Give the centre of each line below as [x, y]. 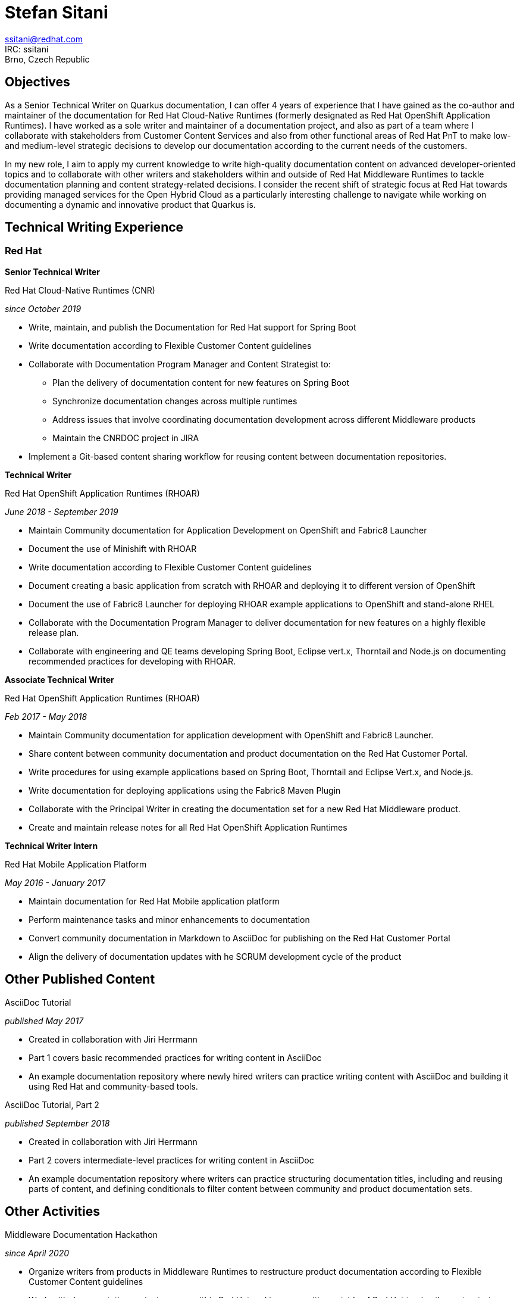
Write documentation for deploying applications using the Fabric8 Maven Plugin [185, 790]
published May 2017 [44, 1021]
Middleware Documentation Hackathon [81, 1234]
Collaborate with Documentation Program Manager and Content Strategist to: [180, 364]
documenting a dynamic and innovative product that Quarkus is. [130, 204]
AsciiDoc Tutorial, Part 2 [52, 1104]
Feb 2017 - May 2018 [46, 716]
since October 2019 [43, 308]
